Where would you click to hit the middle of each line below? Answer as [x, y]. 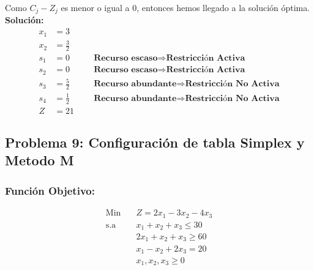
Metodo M [39, 160]
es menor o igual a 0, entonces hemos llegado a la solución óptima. [185, 7]
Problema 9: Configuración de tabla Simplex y [155, 142]
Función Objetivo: [50, 190]
